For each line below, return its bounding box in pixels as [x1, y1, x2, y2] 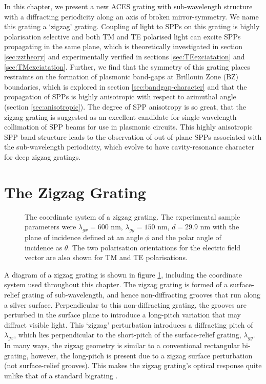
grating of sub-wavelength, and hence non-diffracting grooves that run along [22, 289, 261, 300]
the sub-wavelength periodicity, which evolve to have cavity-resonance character [4, 141, 254, 152]
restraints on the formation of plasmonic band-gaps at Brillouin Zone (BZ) [4, 71, 239, 82]
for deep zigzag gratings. [4, 151, 81, 162]
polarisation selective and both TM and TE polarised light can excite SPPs [4, 31, 241, 41]
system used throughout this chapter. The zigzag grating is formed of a [4, 279, 228, 290]
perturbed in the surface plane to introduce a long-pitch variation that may [4, 309, 241, 320]
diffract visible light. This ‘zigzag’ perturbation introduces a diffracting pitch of [4, 319, 253, 330]
